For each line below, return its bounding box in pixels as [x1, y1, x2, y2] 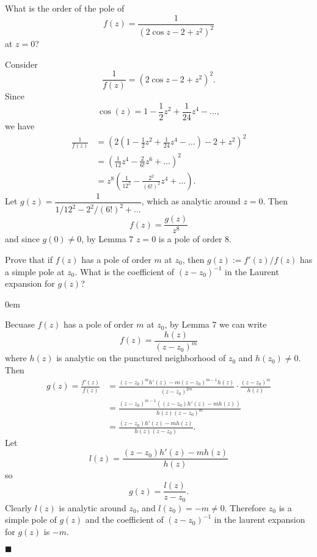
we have [5, 119, 35, 132]
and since [5, 232, 40, 245]
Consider [5, 57, 38, 70]
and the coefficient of [85, 513, 164, 526]
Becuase [5, 318, 35, 331]
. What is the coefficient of [75, 265, 175, 278]
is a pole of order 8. [158, 232, 231, 245]
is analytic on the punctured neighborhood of [56, 351, 226, 364]
